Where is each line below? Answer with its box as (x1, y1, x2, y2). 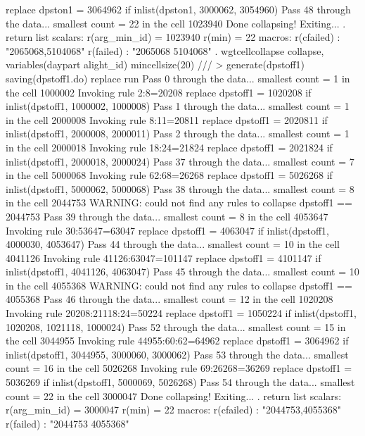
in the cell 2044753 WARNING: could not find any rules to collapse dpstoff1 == (6, 195, 352, 210)
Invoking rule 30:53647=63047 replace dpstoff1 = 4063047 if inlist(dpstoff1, (6, 223, 329, 237)
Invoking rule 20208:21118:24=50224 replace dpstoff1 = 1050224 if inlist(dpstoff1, (6, 306, 357, 320)
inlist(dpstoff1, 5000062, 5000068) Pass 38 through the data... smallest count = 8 (6, 181, 354, 196)
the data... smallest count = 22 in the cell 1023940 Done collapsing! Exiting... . (6, 15, 346, 30)
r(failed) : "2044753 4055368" (6, 416, 129, 430)
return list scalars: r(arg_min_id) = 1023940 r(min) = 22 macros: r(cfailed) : (6, 30, 340, 44)
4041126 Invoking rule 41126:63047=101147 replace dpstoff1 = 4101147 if (6, 250, 321, 265)
